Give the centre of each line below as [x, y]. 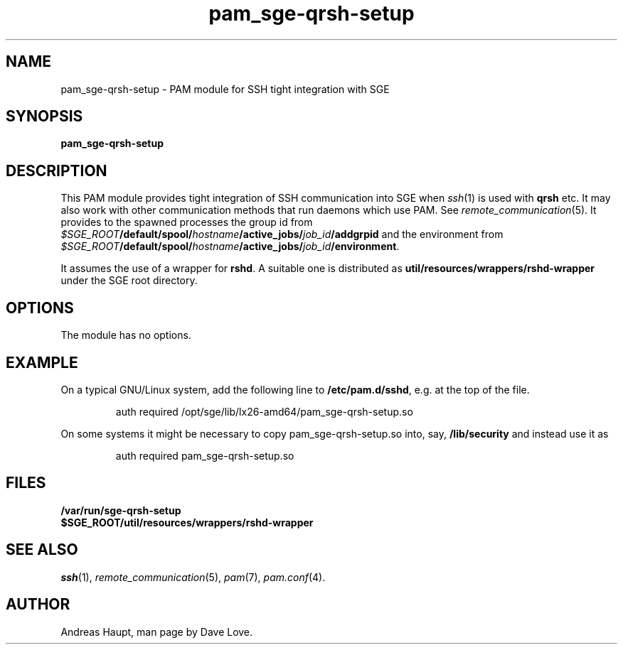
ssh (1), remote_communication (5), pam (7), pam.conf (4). [193, 577]
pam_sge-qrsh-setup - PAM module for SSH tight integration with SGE [225, 89]
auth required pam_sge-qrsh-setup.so [205, 455]
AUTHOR [38, 605]
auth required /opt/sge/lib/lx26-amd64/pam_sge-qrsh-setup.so [264, 411]
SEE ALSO [42, 550]
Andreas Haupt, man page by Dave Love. [157, 632]
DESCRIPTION [57, 170]
